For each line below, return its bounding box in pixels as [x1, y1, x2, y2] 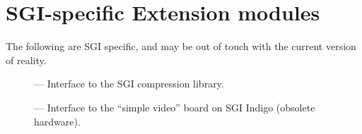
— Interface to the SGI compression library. [34, 76, 224, 91]
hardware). [34, 114, 81, 128]
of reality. [6, 52, 47, 67]
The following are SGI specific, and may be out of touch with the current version [6, 39, 356, 54]
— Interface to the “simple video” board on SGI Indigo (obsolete [34, 99, 315, 114]
